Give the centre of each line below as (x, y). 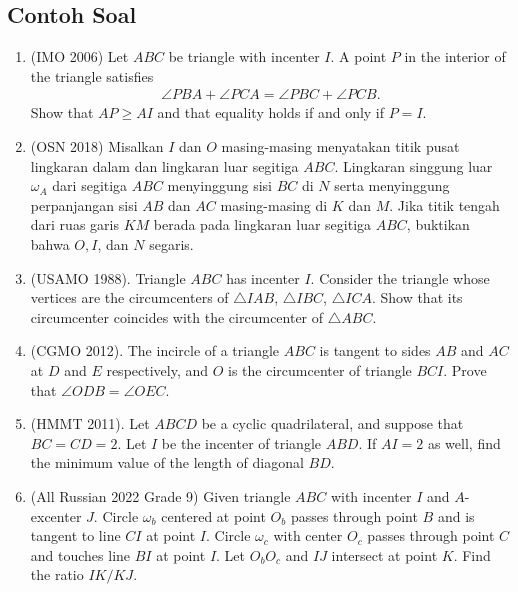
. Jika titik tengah (444, 204)
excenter (56, 515)
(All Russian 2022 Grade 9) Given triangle (160, 495)
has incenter (263, 277)
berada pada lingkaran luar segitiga (262, 224)
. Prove (465, 369)
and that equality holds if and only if (271, 112)
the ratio (57, 574)
